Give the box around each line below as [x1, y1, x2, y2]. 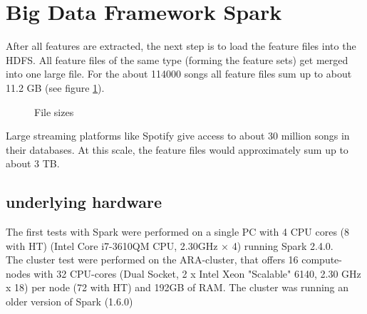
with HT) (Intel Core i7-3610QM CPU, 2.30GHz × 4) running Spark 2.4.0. [6, 238, 334, 253]
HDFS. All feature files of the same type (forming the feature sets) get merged [6, 52, 348, 67]
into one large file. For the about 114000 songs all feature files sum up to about [6, 66, 352, 81]
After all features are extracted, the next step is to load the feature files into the [6, 38, 356, 53]
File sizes [34, 104, 74, 119]
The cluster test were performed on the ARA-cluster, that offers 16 [6, 252, 299, 267]
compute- [301, 252, 342, 267]
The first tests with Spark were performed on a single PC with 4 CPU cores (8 [6, 224, 350, 239]
